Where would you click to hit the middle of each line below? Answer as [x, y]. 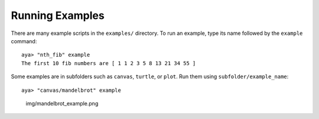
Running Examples [58, 15]
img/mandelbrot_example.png [62, 103]
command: [24, 41]
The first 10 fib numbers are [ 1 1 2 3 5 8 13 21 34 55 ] [109, 63]
